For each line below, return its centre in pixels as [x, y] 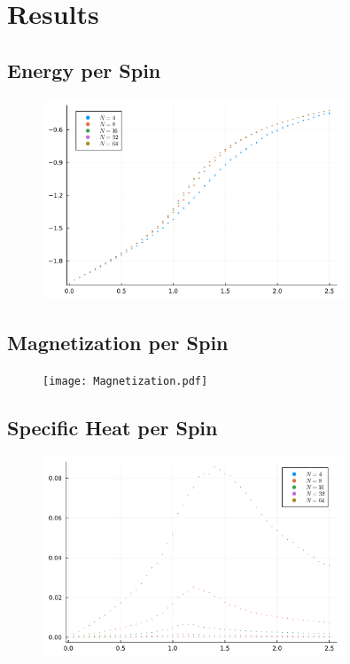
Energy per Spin [84, 70]
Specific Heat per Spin [113, 427]
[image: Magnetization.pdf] [125, 381]
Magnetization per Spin [118, 342]
